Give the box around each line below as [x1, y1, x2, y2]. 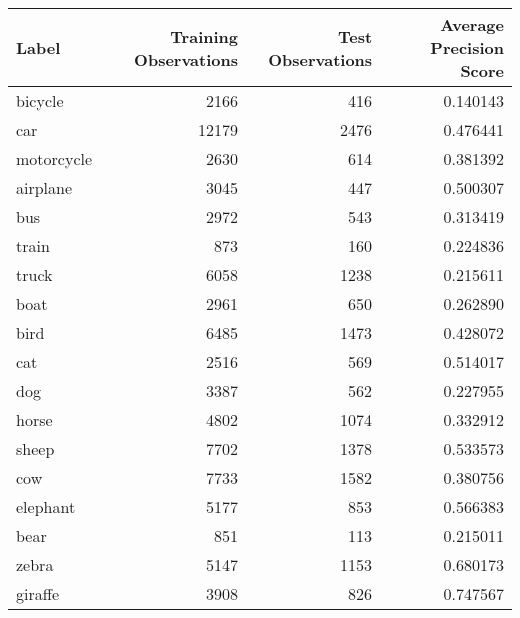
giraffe [16, 582, 60, 605]
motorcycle [16, 147, 93, 170]
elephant [16, 495, 76, 518]
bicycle [16, 89, 64, 112]
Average [440, 13, 504, 36]
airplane [16, 176, 73, 199]
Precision [430, 36, 504, 59]
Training [170, 24, 238, 48]
